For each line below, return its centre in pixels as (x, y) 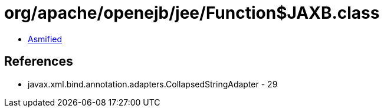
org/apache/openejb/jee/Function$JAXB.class (192, 13)
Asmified (45, 39)
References (39, 62)
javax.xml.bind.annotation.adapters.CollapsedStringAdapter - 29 (153, 84)
